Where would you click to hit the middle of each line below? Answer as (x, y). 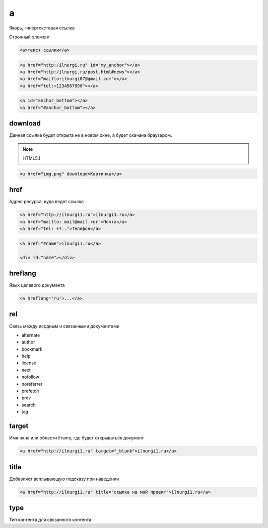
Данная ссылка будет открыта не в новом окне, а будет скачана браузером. (91, 135)
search (29, 405)
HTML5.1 (32, 158)
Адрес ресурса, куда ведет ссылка (46, 202)
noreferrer (32, 384)
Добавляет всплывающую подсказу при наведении (64, 479)
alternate (31, 335)
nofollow (31, 377)
